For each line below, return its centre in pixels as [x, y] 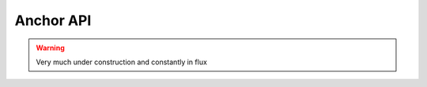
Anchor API [53, 20]
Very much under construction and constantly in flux [121, 62]
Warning [50, 48]
